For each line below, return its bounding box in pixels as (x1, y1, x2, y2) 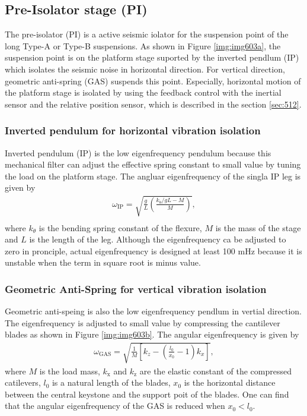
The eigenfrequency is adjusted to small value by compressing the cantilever (5, 316, 280, 329)
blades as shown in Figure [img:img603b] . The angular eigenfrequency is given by (5, 328, 299, 341)
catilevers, (5, 376, 41, 389)
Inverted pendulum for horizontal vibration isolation (5, 123, 261, 138)
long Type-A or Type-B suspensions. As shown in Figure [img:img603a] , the (5, 39, 281, 52)
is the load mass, (39, 364, 100, 377)
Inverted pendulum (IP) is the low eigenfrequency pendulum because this (5, 146, 271, 159)
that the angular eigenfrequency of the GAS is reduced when (5, 399, 225, 412)
